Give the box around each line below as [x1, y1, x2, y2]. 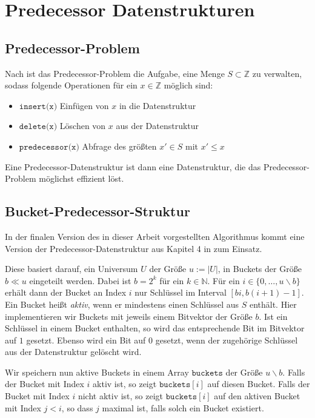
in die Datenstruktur [119, 99, 196, 111]
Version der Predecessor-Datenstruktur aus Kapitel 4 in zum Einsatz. [5, 242, 262, 254]
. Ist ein [259, 310, 288, 322]
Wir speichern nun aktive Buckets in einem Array [5, 365, 189, 378]
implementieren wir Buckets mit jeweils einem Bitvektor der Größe [5, 310, 253, 322]
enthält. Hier [249, 297, 297, 310]
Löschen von [59, 119, 106, 132]
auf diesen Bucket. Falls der [207, 377, 310, 390]
